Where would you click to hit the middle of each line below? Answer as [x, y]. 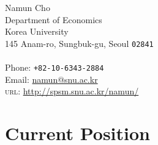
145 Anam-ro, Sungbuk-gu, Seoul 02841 [79, 43]
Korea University [37, 31]
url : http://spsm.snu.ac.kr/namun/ [72, 91]
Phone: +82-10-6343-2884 [55, 67]
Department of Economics [54, 19]
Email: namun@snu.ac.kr [51, 79]
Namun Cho [28, 7]
